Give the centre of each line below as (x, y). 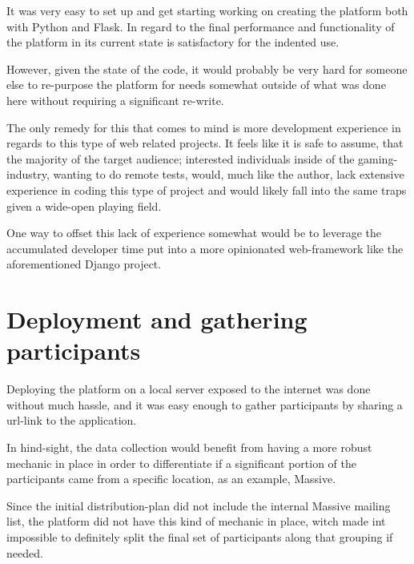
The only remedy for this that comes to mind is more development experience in (204, 127)
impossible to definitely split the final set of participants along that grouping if (200, 536)
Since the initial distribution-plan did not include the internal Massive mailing (199, 505)
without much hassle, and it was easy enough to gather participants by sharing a (205, 404)
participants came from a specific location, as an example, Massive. (171, 479)
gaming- (378, 158)
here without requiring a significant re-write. (115, 100)
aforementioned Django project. (84, 264)
